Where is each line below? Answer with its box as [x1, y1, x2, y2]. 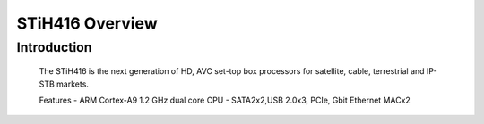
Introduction [16, 39, 92, 55]
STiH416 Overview [16, 13, 158, 33]
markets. [56, 79, 90, 89]
